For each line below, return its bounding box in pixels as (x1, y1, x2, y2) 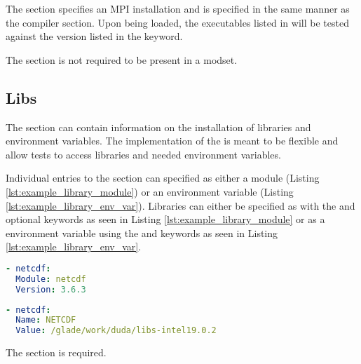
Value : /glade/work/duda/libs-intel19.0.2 (15, 325, 217, 336)
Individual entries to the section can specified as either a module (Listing (6, 170, 320, 185)
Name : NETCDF (15, 315, 76, 325)
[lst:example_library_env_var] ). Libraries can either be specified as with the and (6, 198, 355, 213)
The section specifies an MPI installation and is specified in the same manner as (6, 1, 350, 15)
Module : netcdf (15, 274, 86, 284)
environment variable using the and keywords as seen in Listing (6, 225, 278, 240)
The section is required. (6, 345, 107, 360)
